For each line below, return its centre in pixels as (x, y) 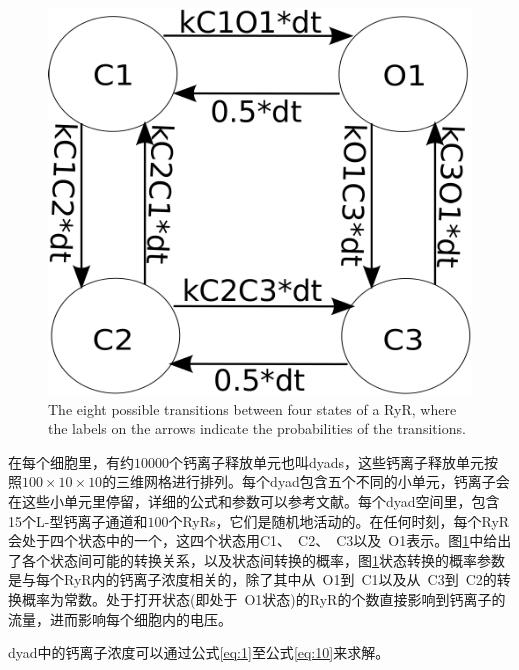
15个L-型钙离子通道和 (78, 520)
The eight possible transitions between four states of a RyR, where (252, 408)
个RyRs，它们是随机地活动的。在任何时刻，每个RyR (339, 520)
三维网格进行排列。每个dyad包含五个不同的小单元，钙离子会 (313, 481)
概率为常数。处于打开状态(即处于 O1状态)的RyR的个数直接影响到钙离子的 (263, 598)
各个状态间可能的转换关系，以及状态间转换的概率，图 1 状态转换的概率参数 (263, 559)
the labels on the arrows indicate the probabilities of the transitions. (257, 428)
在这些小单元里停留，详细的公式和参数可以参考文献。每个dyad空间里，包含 (254, 501)
